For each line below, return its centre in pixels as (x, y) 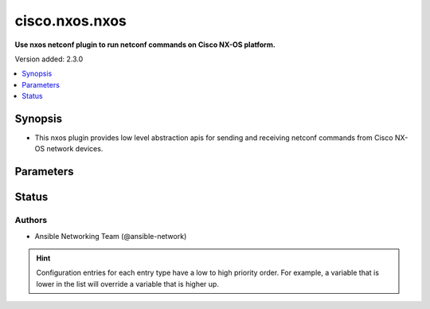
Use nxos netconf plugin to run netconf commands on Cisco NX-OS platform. (145, 45)
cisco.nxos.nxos (71, 21)
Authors (31, 221)
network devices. (75, 149)
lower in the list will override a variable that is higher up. (127, 284)
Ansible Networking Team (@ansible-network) (111, 236)
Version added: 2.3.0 (49, 59)
